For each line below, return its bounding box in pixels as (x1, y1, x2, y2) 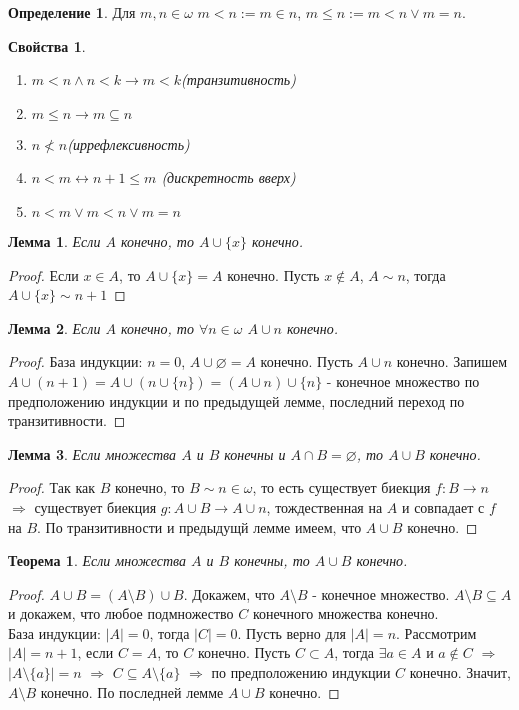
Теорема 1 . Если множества (8, 550, 187, 571)
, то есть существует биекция (252, 477, 431, 498)
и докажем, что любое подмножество (8, 603, 234, 624)
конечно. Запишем (396, 351, 508, 372)
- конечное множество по (326, 370, 480, 391)
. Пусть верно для (237, 622, 347, 643)
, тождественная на (266, 496, 383, 517)
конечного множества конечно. (252, 603, 439, 624)
